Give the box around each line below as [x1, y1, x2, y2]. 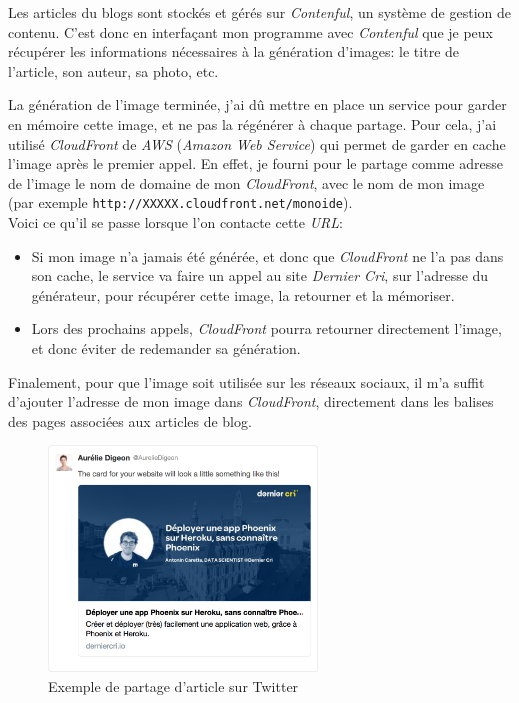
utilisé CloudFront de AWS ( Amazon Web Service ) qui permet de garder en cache [8, 133, 506, 154]
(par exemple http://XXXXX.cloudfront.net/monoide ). [8, 192, 353, 213]
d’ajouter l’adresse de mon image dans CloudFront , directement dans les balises [8, 391, 494, 412]
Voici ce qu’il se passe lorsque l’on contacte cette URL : [8, 212, 343, 232]
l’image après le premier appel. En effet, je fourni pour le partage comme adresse [8, 153, 503, 174]
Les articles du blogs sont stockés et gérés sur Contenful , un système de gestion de [8, 2, 512, 22]
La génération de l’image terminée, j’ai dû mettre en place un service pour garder [8, 94, 507, 115]
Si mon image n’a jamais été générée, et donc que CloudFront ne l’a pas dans [31, 245, 504, 266]
